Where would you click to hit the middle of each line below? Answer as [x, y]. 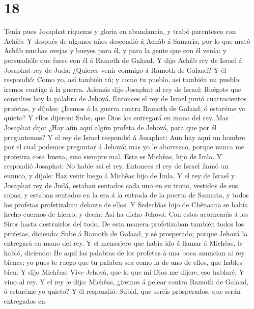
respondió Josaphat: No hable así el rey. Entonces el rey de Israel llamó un [116, 166]
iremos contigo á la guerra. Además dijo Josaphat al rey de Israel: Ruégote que [123, 89]
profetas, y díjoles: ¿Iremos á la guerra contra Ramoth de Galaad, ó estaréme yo [125, 108]
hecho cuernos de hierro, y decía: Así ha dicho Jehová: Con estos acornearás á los [126, 214]
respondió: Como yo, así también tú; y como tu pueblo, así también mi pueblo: [123, 79]
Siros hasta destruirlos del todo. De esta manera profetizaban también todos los [124, 224]
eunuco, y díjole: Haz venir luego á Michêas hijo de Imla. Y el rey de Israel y [120, 176]
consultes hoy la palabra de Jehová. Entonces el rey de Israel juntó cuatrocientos [125, 98]
